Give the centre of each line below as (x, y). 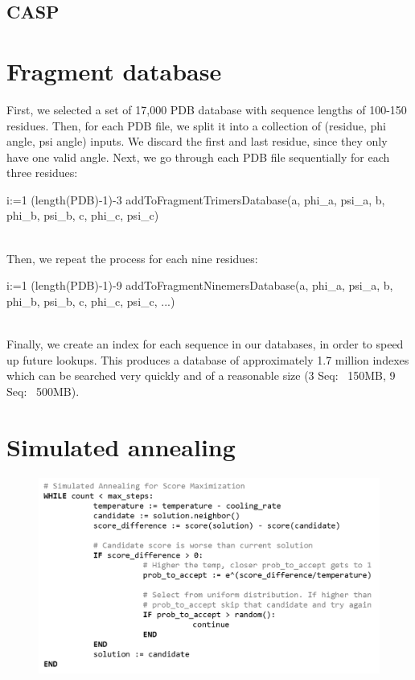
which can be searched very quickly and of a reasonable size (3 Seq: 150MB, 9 (201, 375)
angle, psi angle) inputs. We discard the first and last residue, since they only (197, 141)
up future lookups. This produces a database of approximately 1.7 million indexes (208, 359)
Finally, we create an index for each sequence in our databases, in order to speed (205, 344)
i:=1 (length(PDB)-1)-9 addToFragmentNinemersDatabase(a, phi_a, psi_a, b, (200, 285)
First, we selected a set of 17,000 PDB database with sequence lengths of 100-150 (207, 109)
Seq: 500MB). (43, 391)
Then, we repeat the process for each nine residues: (132, 258)
